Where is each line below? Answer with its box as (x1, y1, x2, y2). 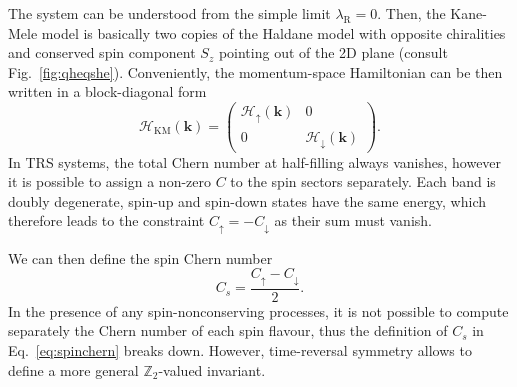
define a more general (8, 359, 139, 380)
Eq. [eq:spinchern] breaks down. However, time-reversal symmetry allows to (8, 340, 472, 360)
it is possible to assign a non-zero (8, 171, 212, 192)
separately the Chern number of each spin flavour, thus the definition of (8, 320, 448, 341)
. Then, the (377, 3, 446, 23)
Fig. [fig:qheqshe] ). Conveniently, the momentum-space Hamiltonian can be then (8, 61, 503, 82)
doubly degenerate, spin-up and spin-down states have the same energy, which (8, 190, 487, 211)
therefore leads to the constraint (8, 210, 205, 231)
